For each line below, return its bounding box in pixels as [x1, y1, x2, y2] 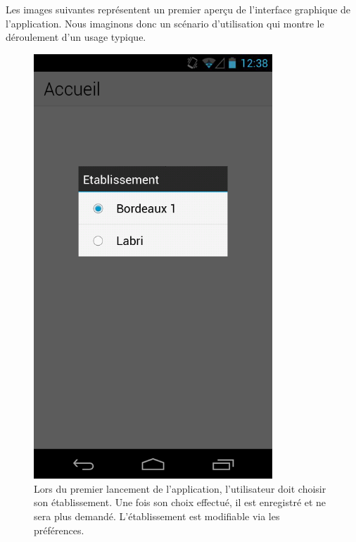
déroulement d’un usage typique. [6, 30, 146, 44]
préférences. [34, 522, 84, 537]
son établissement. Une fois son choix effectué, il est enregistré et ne [34, 495, 326, 510]
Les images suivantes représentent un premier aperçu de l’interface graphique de [6, 2, 351, 16]
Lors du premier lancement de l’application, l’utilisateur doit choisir [34, 481, 326, 496]
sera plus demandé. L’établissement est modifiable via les [34, 509, 280, 524]
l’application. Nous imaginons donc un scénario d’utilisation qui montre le [6, 15, 324, 30]
